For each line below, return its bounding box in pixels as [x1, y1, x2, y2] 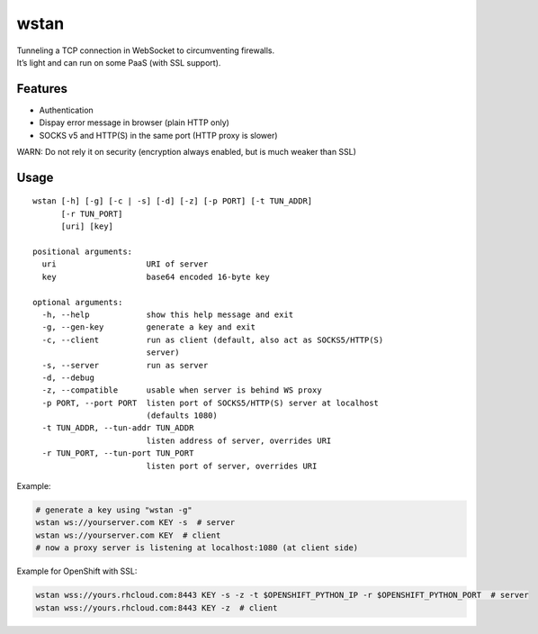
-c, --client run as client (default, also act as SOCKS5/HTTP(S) [41, 334, 384, 345]
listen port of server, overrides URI [146, 460, 318, 471]
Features [16, 81, 67, 96]
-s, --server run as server [41, 360, 209, 370]
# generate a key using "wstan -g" [35, 505, 193, 515]
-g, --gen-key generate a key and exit [41, 322, 256, 332]
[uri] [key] [60, 222, 114, 231]
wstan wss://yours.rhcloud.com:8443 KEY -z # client [35, 602, 278, 612]
